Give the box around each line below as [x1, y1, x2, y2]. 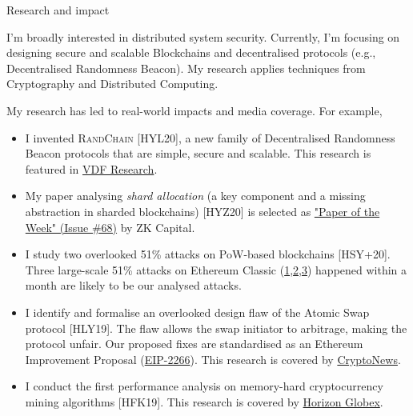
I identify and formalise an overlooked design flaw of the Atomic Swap [25, 303, 370, 320]
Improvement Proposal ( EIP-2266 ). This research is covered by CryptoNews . [25, 350, 401, 367]
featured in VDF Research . [25, 160, 158, 177]
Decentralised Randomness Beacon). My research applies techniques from [6, 59, 366, 76]
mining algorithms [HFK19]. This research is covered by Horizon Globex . [25, 393, 383, 410]
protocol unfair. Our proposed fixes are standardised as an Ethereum [25, 335, 363, 352]
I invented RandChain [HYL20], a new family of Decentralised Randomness [25, 129, 395, 146]
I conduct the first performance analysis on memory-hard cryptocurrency [25, 378, 383, 394]
